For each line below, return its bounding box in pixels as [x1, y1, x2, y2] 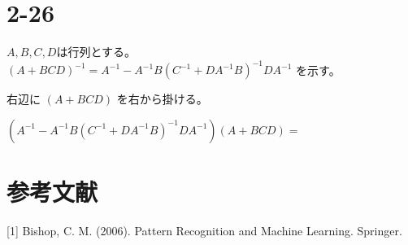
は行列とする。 [56, 43, 137, 60]
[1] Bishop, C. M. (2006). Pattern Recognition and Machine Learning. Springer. [7, 221, 402, 238]
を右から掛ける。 [116, 90, 208, 107]
